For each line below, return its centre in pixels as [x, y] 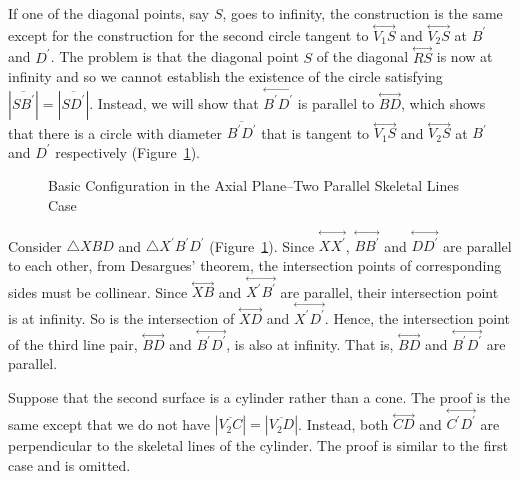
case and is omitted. [69, 464]
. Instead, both [343, 423]
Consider [35, 245]
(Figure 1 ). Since [262, 245]
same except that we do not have [109, 423]
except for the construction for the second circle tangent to [188, 34]
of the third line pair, [73, 343]
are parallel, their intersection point [389, 291]
